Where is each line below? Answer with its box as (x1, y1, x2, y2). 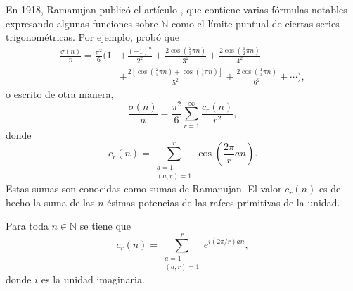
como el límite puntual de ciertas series (172, 16, 340, 30)
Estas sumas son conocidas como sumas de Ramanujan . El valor (6, 181, 282, 196)
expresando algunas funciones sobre (6, 16, 158, 30)
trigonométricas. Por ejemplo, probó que (6, 30, 180, 44)
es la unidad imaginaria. (41, 272, 145, 287)
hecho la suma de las (6, 194, 95, 209)
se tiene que (79, 218, 131, 233)
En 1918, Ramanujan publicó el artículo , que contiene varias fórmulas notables (6, 2, 347, 16)
